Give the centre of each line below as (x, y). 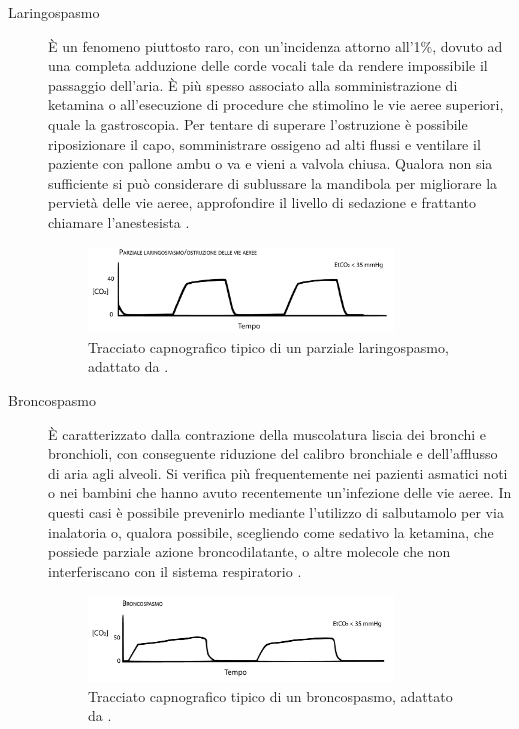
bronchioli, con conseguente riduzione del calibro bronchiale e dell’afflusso (273, 453)
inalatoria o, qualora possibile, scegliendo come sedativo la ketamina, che (271, 531)
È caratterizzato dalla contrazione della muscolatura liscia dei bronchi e (267, 433)
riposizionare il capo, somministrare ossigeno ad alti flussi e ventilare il (264, 143)
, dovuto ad (467, 45)
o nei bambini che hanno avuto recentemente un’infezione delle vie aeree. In (280, 492)
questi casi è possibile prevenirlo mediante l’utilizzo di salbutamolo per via (276, 511)
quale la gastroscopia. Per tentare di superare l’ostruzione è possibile (258, 123)
